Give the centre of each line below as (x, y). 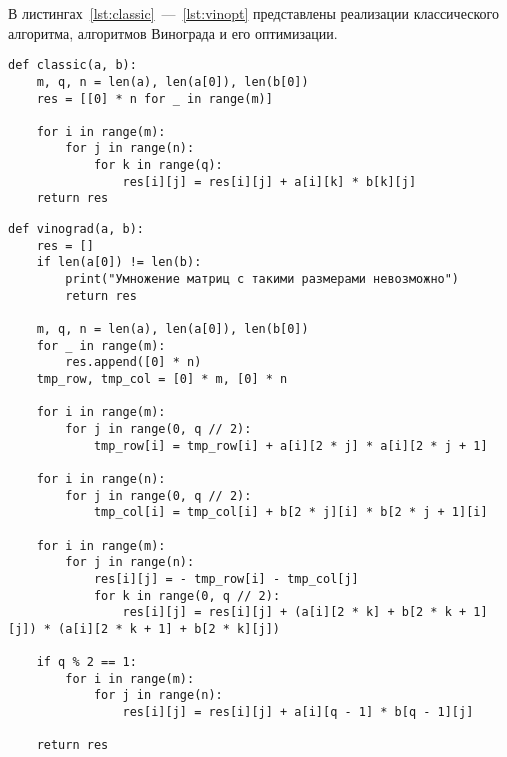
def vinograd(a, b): (76, 229)
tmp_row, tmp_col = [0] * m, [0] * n (162, 379)
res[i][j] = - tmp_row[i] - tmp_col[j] (226, 578)
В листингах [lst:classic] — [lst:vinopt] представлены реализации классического (253, 13)
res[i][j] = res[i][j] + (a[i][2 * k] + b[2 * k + (294, 612)
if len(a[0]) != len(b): (119, 262)
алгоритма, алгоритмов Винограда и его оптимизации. (173, 32)
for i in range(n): (101, 478)
